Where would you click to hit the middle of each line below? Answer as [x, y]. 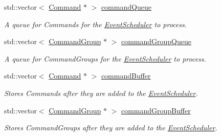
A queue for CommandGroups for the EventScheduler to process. [105, 58]
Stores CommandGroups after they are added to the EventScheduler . [111, 128]
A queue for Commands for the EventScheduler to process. [95, 24]
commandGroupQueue [156, 41]
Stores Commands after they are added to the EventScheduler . [101, 93]
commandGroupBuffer [156, 110]
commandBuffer [126, 76]
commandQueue [126, 7]
